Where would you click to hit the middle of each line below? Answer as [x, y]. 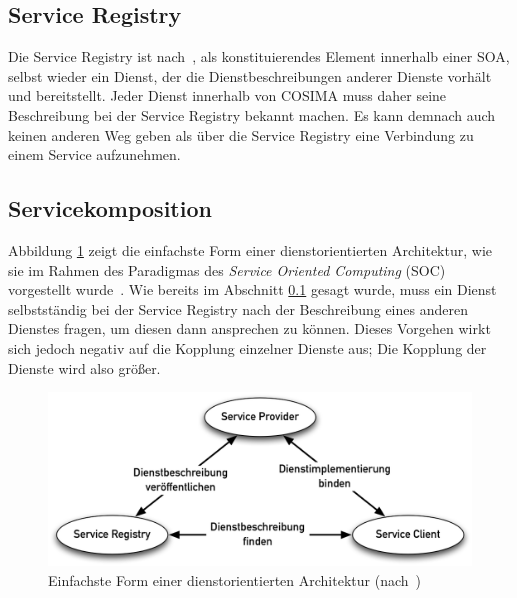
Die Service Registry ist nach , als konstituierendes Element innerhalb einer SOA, [259, 56]
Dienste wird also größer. [84, 367]
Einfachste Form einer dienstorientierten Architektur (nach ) [234, 579]
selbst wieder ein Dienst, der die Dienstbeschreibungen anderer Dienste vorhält [250, 75]
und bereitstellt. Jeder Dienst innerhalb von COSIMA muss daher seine [227, 95]
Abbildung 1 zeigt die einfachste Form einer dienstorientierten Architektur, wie [250, 249]
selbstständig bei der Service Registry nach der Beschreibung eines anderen [238, 308]
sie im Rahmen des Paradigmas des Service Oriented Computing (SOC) [227, 269]
